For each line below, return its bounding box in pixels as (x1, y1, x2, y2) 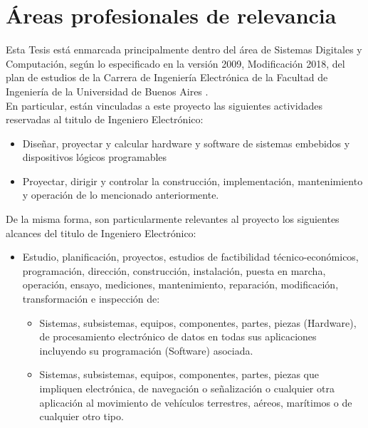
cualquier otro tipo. (39, 409, 124, 424)
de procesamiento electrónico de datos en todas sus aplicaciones (39, 329, 317, 344)
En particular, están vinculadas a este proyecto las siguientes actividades (6, 98, 322, 113)
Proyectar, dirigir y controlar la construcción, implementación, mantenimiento (22, 173, 363, 188)
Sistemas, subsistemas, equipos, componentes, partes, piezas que (39, 367, 319, 382)
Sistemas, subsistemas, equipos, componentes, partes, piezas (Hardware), (39, 315, 357, 330)
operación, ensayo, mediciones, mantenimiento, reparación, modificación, (22, 277, 339, 292)
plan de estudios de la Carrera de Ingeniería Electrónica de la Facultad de (6, 70, 328, 85)
